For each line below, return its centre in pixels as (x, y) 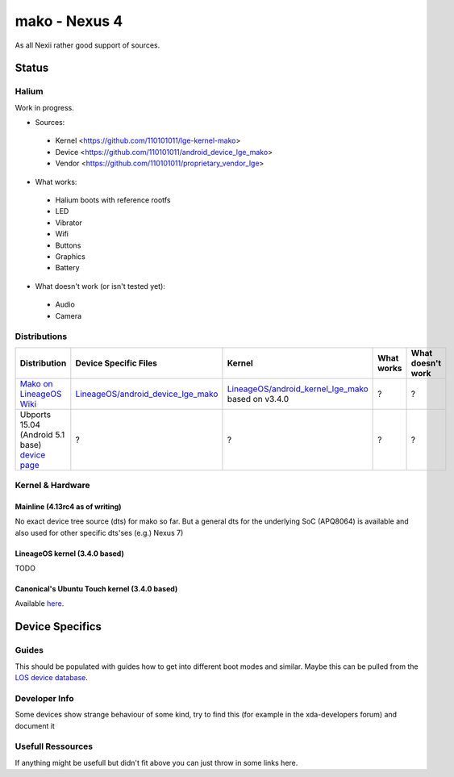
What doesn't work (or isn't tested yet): (100, 286)
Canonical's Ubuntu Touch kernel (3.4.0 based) (96, 589)
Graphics (71, 257)
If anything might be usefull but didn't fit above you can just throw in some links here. (156, 762)
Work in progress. (44, 107)
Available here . (40, 604)
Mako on (36, 383)
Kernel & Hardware (52, 486)
